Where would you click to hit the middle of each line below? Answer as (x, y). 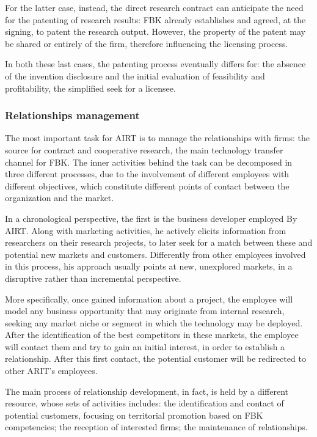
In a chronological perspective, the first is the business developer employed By (151, 218)
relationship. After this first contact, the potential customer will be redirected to (155, 358)
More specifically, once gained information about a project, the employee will (149, 299)
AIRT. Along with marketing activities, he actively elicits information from (146, 230)
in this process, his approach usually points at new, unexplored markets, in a (149, 266)
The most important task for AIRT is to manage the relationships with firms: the (157, 138)
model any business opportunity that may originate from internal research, (145, 311)
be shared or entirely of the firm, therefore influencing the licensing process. (147, 43)
